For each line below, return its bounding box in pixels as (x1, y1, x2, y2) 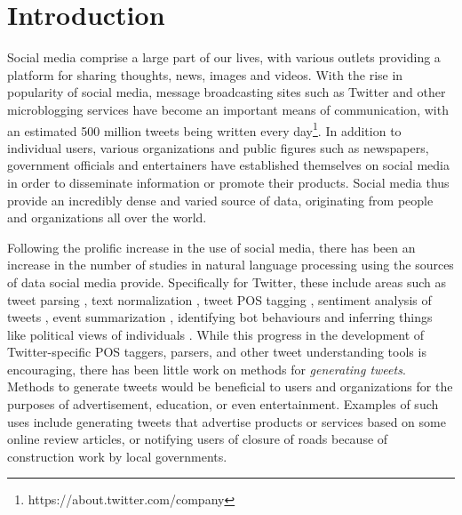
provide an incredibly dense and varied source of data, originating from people (7, 190, 434, 209)
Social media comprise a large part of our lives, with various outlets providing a (7, 48, 441, 67)
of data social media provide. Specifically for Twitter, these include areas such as (7, 272, 447, 291)
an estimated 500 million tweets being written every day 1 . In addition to (7, 118, 402, 140)
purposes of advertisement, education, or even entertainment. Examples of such (7, 395, 439, 414)
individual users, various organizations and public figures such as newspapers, (7, 138, 429, 157)
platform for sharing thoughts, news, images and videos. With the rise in (7, 65, 403, 84)
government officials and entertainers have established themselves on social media (7, 156, 450, 174)
